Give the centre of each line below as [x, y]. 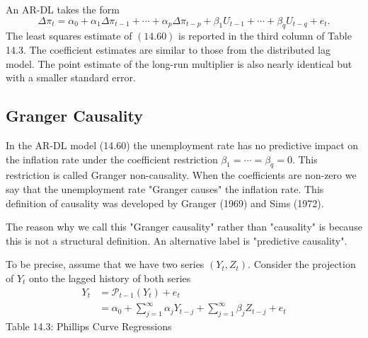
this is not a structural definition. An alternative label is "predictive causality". [177, 240]
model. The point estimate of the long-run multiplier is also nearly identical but [179, 63]
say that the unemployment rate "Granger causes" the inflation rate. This [165, 188]
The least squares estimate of [69, 36]
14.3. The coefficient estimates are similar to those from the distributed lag [168, 49]
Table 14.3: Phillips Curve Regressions [89, 326]
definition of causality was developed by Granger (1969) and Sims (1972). [165, 203]
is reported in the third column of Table [265, 36]
